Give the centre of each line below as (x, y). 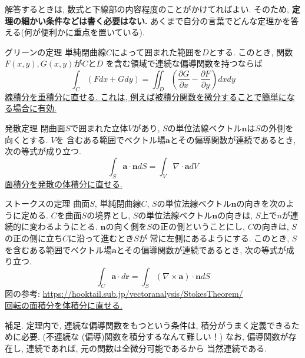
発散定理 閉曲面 (35, 127)
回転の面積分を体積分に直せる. (64, 305)
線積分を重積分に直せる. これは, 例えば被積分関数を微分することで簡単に (146, 96)
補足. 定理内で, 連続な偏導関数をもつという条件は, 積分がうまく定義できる (148, 325)
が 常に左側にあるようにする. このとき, (214, 238)
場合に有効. (34, 108)
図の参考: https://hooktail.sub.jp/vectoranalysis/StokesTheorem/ (124, 294)
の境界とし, (109, 215)
